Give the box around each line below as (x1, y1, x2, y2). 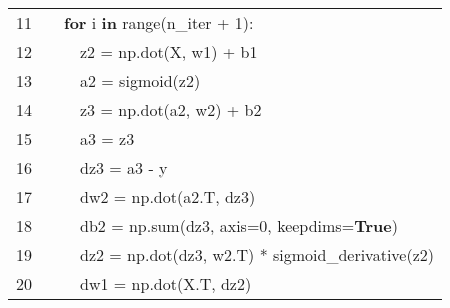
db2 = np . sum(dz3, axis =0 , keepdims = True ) (80, 214, 398, 237)
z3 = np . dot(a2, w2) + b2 (80, 98, 262, 121)
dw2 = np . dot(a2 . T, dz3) (80, 185, 256, 208)
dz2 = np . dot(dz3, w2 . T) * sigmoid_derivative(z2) (80, 243, 434, 266)
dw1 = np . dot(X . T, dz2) (80, 272, 252, 295)
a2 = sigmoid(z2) (80, 69, 201, 92)
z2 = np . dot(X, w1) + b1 (80, 40, 258, 63)
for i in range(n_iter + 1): (64, 11, 254, 34)
